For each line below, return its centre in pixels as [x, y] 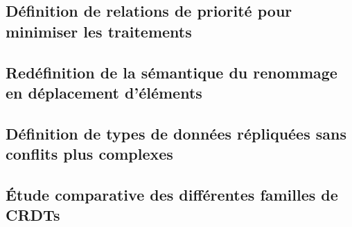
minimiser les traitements [99, 31]
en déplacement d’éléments [104, 92]
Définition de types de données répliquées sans [176, 133]
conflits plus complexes [89, 154]
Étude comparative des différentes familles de [172, 194]
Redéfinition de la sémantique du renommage [171, 72]
